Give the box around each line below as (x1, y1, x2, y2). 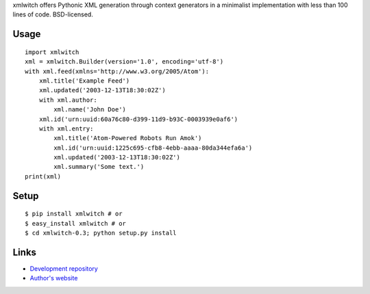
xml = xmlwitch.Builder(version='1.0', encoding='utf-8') (25, 58, 224, 66)
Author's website (29, 274, 78, 282)
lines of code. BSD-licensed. (12, 10, 94, 18)
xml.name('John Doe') (53, 106, 127, 113)
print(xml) (25, 172, 62, 181)
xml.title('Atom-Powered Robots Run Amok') (53, 134, 202, 142)
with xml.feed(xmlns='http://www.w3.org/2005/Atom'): (25, 67, 209, 75)
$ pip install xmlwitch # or (25, 210, 123, 218)
